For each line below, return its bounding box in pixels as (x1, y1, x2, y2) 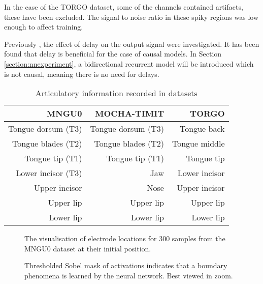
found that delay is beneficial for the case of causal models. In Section (4, 48, 222, 59)
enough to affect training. (4, 21, 83, 32)
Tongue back (180, 123, 225, 135)
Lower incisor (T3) (16, 167, 82, 179)
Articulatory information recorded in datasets (35, 87, 198, 99)
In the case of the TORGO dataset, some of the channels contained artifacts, (4, 2, 243, 12)
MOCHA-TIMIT (94, 107, 164, 120)
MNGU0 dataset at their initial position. (24, 243, 151, 253)
